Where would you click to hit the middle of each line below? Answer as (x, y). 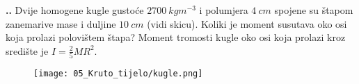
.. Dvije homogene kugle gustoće (75, 10)
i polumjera (224, 10)
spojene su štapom (314, 10)
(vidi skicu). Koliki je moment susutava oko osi (247, 23)
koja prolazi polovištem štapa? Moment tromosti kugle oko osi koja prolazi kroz (176, 37)
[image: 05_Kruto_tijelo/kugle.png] (118, 74)
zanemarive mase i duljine (61, 23)
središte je (27, 50)
